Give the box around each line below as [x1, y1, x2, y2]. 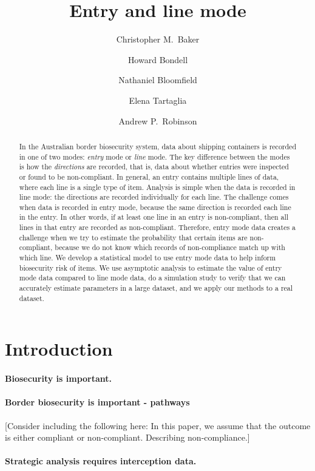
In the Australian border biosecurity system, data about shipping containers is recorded [19, 141, 296, 151]
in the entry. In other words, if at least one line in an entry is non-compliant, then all [19, 212, 289, 222]
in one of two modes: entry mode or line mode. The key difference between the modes [19, 151, 290, 161]
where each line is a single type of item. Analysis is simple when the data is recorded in [19, 181, 296, 192]
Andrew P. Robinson [118, 114, 197, 127]
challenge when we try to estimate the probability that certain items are [19, 232, 248, 242]
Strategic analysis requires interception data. [5, 455, 197, 467]
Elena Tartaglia [129, 93, 187, 106]
